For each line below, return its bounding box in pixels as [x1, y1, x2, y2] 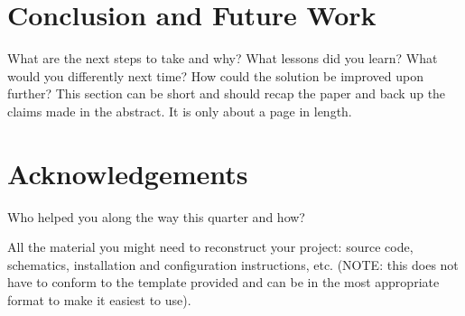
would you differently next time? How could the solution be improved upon [7, 66, 424, 85]
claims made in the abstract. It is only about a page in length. [7, 101, 352, 120]
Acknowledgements [7, 154, 248, 191]
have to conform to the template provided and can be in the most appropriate [7, 273, 440, 292]
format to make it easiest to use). [7, 291, 191, 309]
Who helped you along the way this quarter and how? [7, 207, 305, 226]
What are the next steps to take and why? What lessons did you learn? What [7, 49, 438, 68]
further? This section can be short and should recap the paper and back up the [7, 84, 446, 103]
